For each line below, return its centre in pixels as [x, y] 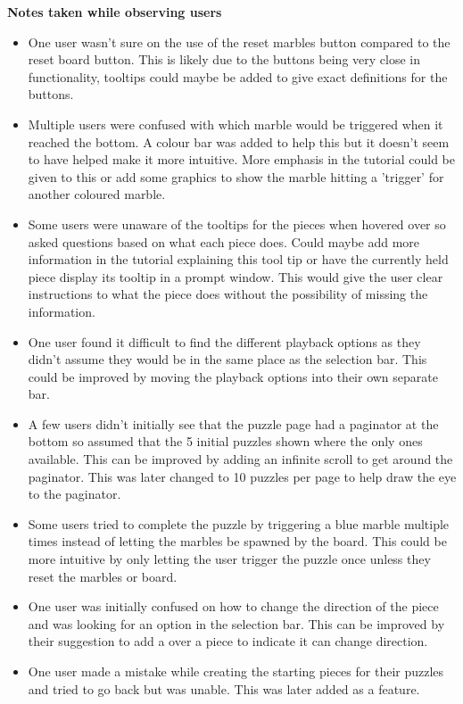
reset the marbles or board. [103, 576]
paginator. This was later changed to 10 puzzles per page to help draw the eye [242, 476]
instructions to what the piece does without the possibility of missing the [228, 294]
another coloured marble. [97, 194]
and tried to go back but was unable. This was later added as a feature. [224, 688]
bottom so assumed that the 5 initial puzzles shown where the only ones [225, 441]
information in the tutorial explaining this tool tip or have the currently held [238, 259]
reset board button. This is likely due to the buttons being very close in [224, 59]
